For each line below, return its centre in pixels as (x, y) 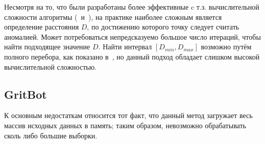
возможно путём (226, 47)
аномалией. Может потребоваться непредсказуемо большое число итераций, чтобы (132, 36)
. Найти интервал (125, 47)
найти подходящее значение (47, 47)
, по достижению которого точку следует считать (163, 27)
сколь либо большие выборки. (51, 135)
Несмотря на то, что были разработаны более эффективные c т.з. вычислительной (132, 7)
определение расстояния (42, 27)
